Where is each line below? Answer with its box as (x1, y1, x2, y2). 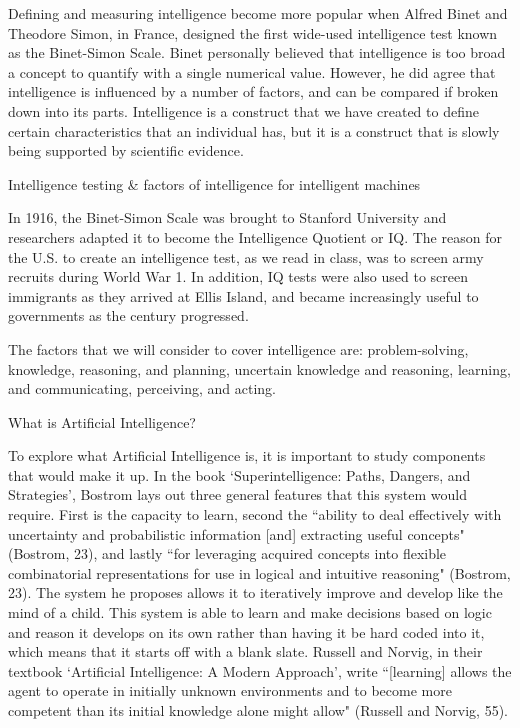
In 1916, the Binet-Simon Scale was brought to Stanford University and (8, 207, 447, 228)
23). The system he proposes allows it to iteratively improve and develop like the (8, 582, 503, 603)
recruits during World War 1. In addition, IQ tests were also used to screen (8, 266, 469, 287)
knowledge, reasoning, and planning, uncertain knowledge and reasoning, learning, (8, 358, 511, 379)
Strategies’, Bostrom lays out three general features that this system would (8, 484, 468, 505)
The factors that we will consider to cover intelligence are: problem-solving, (8, 338, 469, 359)
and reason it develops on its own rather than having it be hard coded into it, (8, 621, 485, 642)
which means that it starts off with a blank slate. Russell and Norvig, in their (8, 641, 483, 662)
